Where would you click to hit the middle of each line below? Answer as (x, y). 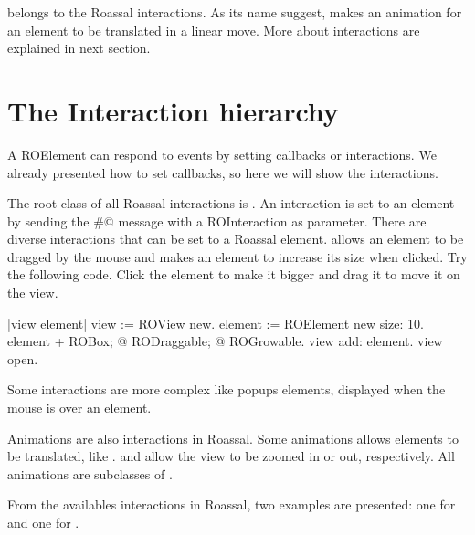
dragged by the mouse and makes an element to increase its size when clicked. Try (237, 256)
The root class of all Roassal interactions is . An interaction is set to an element (231, 203)
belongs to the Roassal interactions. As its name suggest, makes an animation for (235, 12)
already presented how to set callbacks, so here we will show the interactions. (223, 172)
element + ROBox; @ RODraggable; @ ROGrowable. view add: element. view (225, 341)
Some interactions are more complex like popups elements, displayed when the (227, 389)
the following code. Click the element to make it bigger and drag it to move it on (234, 274)
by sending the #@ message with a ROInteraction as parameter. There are (217, 220)
